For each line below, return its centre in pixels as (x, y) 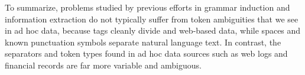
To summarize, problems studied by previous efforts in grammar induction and (147, 7)
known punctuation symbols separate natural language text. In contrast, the (143, 42)
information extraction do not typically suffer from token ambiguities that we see (152, 19)
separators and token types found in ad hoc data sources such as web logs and (146, 53)
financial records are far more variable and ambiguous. (103, 65)
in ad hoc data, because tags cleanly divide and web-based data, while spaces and (153, 30)
